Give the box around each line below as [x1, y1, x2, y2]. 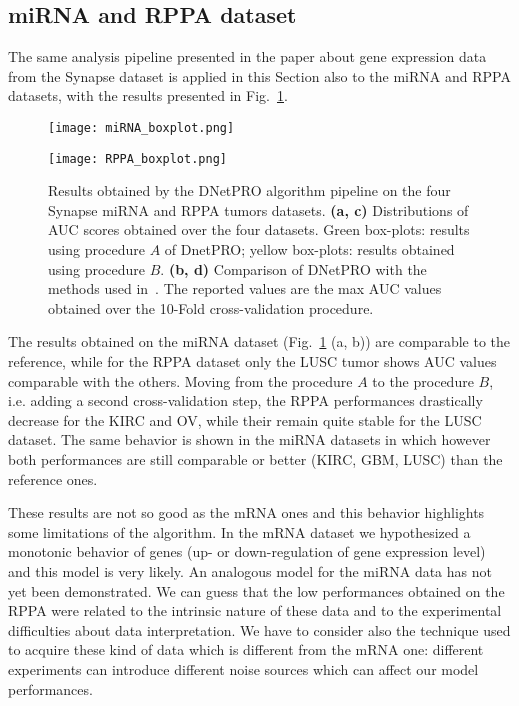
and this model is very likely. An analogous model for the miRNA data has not [8, 560, 492, 581]
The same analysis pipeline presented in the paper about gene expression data [8, 46, 487, 67]
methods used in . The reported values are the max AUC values [48, 278, 442, 299]
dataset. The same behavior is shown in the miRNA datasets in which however [8, 429, 491, 450]
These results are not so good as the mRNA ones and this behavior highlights [8, 502, 485, 523]
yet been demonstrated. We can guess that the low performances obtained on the [8, 580, 505, 601]
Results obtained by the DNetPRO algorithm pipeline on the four [48, 180, 451, 201]
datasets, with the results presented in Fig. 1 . [8, 85, 288, 106]
